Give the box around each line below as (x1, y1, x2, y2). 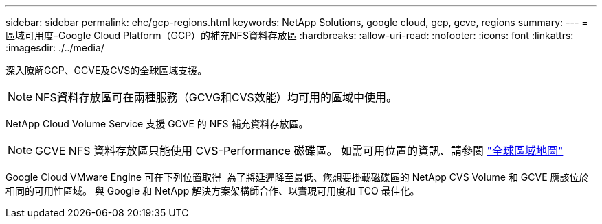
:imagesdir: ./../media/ (5, 42, 104, 53)
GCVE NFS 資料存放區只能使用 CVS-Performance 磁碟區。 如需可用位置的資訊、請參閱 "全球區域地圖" (35, 144, 564, 158)
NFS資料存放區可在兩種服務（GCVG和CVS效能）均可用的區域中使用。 (35, 90, 397, 104)
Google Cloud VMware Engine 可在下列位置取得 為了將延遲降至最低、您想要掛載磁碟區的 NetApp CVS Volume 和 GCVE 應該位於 (5, 171, 589, 183)
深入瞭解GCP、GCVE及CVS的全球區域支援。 (5, 64, 208, 76)
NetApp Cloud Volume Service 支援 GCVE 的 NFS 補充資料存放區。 (5, 118, 309, 129)
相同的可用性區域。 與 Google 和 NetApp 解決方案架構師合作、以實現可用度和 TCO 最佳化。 (5, 185, 420, 197)
